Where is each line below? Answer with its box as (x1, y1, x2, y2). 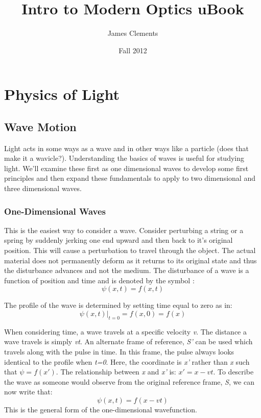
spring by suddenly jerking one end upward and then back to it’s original (4, 235, 233, 245)
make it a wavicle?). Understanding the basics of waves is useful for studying (4, 153, 244, 163)
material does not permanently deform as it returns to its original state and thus (4, 255, 257, 265)
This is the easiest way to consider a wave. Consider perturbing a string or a (4, 224, 244, 235)
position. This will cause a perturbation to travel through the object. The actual (4, 245, 256, 256)
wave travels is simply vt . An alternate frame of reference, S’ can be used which (4, 336, 253, 347)
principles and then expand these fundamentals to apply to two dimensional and (4, 173, 255, 183)
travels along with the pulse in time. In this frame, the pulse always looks (4, 346, 234, 357)
